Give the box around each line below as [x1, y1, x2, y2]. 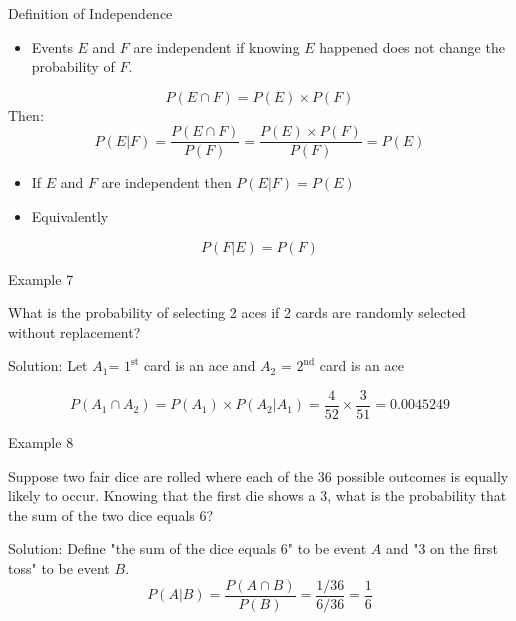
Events [31, 36, 73, 57]
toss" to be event [8, 558, 110, 579]
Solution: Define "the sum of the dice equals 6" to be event [8, 538, 367, 559]
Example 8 [8, 432, 74, 453]
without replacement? [8, 321, 141, 342]
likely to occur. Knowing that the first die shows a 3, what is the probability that [8, 485, 507, 506]
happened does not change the [319, 36, 505, 57]
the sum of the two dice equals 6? [8, 504, 214, 525]
